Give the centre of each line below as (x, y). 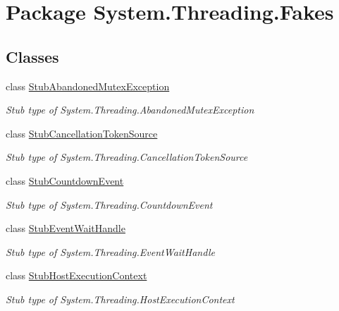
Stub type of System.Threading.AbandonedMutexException (130, 110)
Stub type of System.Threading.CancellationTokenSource (127, 157)
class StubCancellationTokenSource (82, 133)
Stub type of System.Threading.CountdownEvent (109, 204)
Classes (32, 56)
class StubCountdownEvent (65, 180)
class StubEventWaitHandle (66, 228)
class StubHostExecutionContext (76, 275)
